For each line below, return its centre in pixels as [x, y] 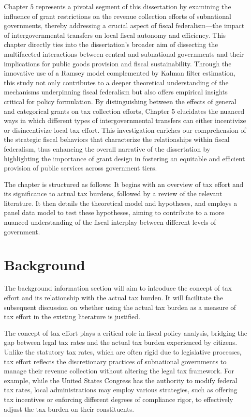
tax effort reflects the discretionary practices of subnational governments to [115, 361]
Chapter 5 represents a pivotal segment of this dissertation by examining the [118, 6]
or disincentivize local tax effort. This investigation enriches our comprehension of [125, 130]
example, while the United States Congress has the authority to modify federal [121, 380]
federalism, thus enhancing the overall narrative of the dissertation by [107, 148]
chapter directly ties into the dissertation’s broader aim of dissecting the [111, 44]
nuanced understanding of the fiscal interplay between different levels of [110, 222]
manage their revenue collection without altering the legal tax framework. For [119, 371]
